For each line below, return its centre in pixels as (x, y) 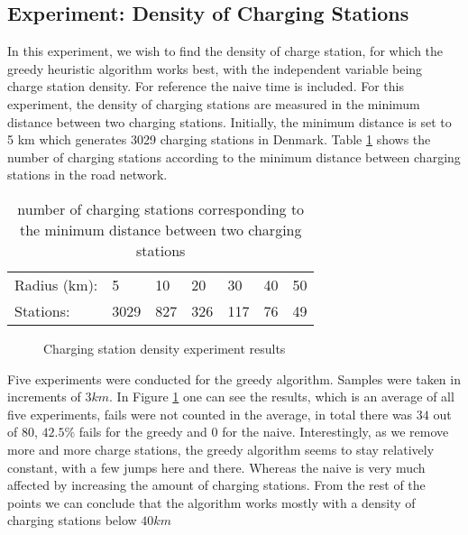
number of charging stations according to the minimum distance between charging (234, 157)
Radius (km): (56, 284)
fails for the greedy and (143, 432)
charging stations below (72, 520)
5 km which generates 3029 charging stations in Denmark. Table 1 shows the (219, 139)
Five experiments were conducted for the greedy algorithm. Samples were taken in (234, 378)
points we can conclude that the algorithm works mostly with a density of (211, 502)
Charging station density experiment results (165, 348)
